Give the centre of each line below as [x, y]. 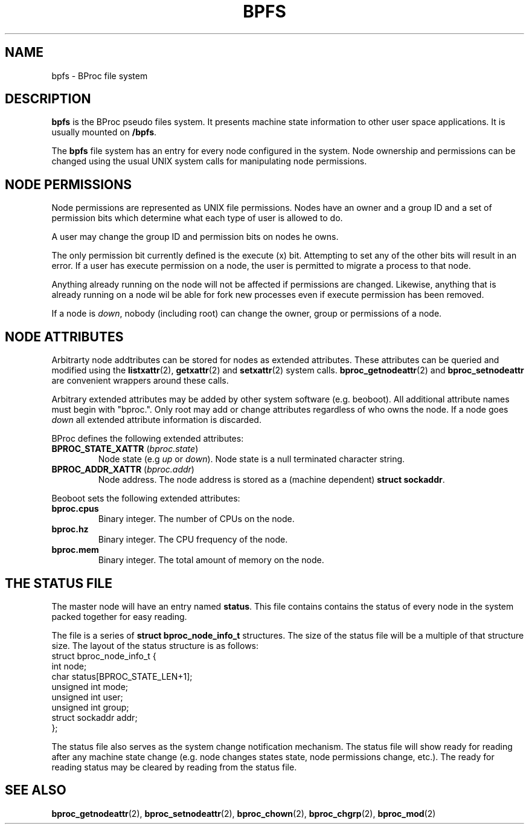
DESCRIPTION [48, 99]
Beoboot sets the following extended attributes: [146, 498]
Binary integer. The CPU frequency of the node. [193, 540]
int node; [69, 666]
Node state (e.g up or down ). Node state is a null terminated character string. [252, 459]
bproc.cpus [75, 509]
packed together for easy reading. [119, 616]
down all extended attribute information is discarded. [156, 420]
